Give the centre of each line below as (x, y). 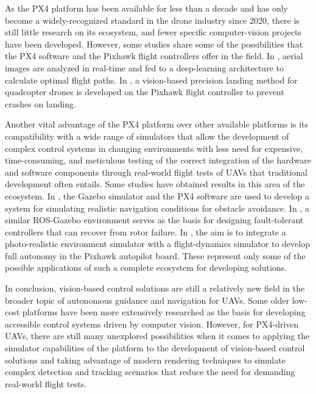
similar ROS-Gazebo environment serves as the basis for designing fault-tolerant (154, 220)
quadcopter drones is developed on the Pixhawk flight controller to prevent (145, 92)
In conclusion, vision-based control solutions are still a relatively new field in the (155, 288)
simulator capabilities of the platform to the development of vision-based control (155, 348)
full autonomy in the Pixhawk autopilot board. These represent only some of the (155, 255)
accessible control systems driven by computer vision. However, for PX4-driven (152, 324)
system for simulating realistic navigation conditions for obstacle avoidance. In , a (157, 208)
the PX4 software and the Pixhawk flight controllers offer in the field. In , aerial (154, 56)
